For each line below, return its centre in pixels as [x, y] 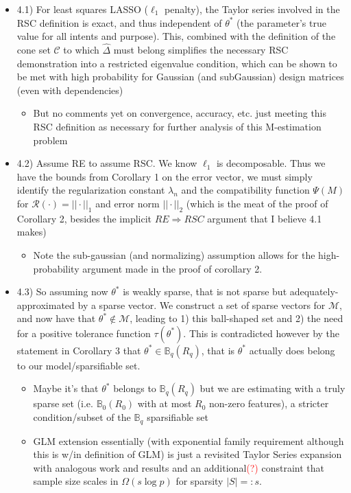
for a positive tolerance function [84, 333]
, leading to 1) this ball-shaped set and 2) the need [237, 318]
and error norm [128, 203]
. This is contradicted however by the [262, 333]
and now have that [56, 318]
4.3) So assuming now [62, 291]
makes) [32, 232]
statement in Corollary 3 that [79, 350]
